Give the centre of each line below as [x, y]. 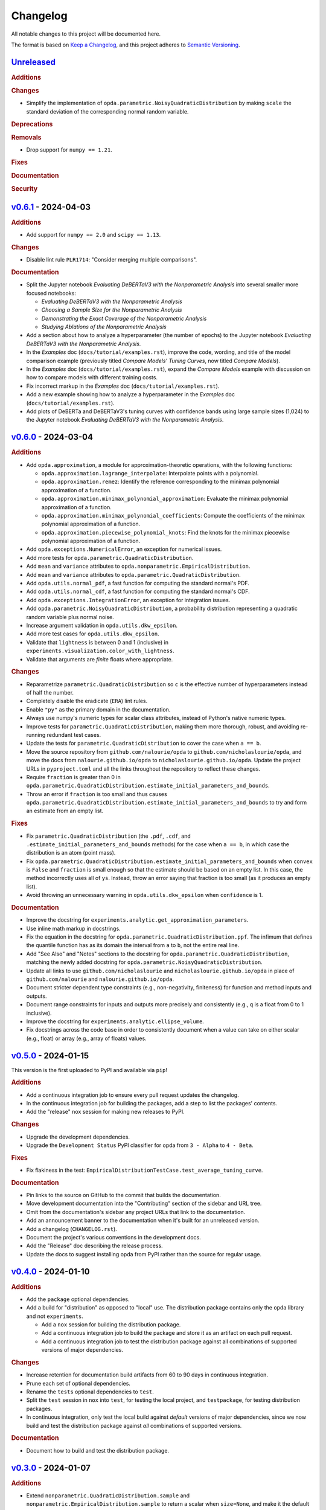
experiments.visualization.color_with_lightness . [100, 651]
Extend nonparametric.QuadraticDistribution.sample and [108, 1496]
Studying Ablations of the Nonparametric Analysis [104, 327]
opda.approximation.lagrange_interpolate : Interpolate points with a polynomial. [150, 473]
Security [24, 189]
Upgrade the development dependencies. [78, 1137]
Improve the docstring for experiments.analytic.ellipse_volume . [115, 1021]
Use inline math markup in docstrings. [73, 928]
